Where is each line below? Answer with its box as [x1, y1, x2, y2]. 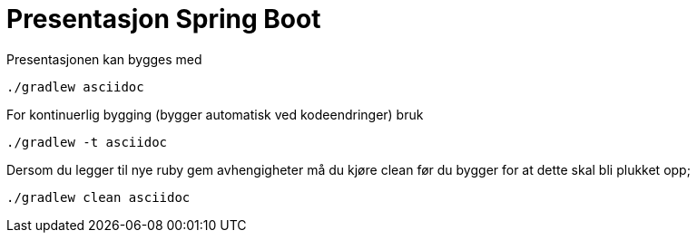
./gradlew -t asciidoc [6, 134, 168, 149]
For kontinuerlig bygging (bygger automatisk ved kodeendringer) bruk [6, 106, 424, 122]
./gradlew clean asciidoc [6, 189, 191, 205]
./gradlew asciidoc [6, 79, 144, 94]
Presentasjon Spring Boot [6, 4, 321, 34]
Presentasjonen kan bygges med [6, 51, 202, 67]
